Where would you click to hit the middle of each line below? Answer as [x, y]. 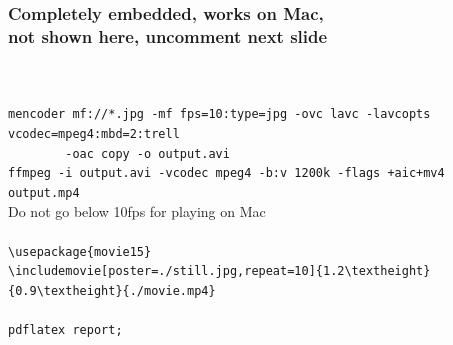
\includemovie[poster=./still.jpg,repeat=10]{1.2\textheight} [219, 271]
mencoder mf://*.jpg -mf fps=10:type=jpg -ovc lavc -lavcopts [219, 114]
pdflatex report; [65, 330]
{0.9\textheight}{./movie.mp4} [112, 291]
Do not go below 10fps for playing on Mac [137, 210]
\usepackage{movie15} [80, 251]
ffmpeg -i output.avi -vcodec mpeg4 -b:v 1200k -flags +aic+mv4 [226, 173]
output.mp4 [44, 192]
